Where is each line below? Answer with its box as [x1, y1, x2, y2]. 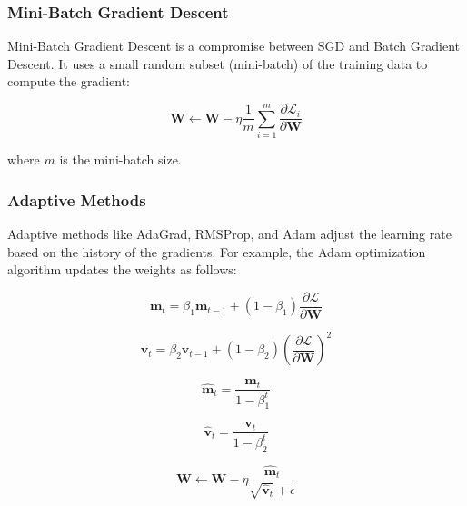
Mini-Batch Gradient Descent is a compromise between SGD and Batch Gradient [7, 36, 460, 55]
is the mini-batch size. [59, 150, 182, 169]
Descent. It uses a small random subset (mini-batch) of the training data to [7, 54, 428, 73]
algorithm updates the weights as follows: [7, 260, 237, 279]
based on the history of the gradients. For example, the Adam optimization [7, 242, 426, 261]
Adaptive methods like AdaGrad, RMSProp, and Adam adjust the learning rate [7, 223, 452, 243]
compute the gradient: [7, 72, 130, 91]
